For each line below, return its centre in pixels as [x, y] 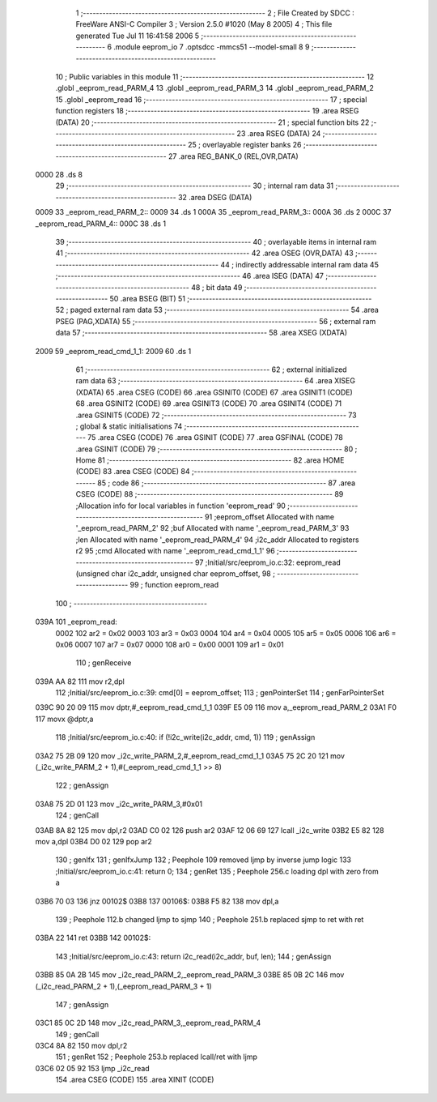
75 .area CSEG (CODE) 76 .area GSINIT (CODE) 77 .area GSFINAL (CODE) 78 [215, 438]
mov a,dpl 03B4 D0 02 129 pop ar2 [94, 841]
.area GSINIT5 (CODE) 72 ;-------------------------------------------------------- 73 [216, 415]
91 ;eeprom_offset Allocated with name [270, 517]
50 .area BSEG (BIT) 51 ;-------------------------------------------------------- [241, 298]
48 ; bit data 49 [216, 287]
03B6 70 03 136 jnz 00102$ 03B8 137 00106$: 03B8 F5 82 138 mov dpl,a [157, 901]
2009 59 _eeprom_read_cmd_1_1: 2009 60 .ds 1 [113, 351]
